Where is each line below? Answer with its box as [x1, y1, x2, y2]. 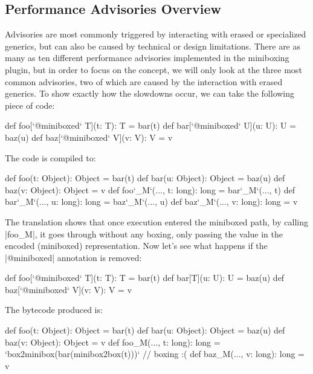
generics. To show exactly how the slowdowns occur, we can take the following [5, 87, 295, 100]
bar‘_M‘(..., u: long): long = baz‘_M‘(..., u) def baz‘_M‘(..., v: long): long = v [5, 195, 298, 208]
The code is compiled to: [5, 151, 96, 164]
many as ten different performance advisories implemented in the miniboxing [5, 51, 289, 64]
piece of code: [5, 98, 55, 111]
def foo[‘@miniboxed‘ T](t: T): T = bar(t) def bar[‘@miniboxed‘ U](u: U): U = [5, 119, 296, 132]
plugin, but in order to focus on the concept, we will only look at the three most [5, 63, 302, 76]
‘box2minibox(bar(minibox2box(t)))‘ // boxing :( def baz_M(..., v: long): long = [5, 347, 305, 360]
